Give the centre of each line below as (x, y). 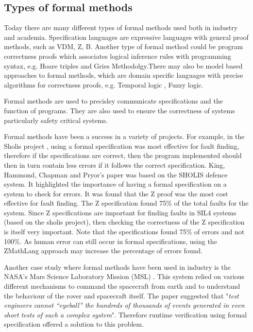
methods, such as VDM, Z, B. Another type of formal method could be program (124, 46)
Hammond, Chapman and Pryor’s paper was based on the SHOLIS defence (116, 174)
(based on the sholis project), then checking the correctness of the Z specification (124, 222)
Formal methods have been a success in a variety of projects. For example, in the (124, 136)
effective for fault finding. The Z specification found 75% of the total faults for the (126, 203)
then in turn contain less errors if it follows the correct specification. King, (115, 165)
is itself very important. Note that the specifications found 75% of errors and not (124, 232)
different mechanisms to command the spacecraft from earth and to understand (122, 286)
